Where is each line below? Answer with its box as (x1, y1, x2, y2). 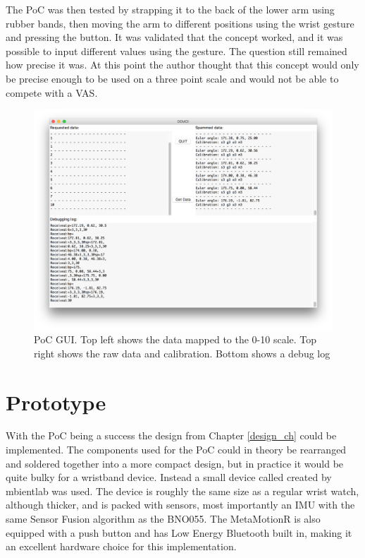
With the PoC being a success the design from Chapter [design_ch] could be (6, 428, 337, 443)
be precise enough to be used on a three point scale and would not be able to (6, 71, 339, 85)
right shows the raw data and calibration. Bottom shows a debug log (34, 345, 330, 360)
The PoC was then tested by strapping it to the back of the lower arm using (6, 2, 335, 16)
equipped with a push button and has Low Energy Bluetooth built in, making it (6, 525, 352, 540)
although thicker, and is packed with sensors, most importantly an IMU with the (6, 497, 355, 512)
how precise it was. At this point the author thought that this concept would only (6, 57, 359, 72)
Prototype (6, 387, 106, 416)
